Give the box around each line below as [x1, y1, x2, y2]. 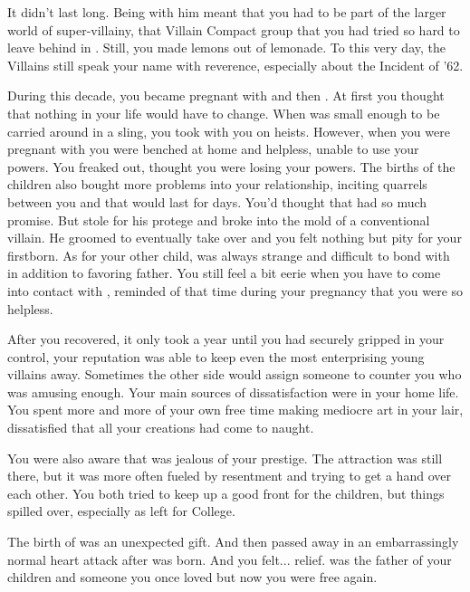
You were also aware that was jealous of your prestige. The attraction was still [7, 448, 443, 467]
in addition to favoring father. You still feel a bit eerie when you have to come [7, 263, 441, 282]
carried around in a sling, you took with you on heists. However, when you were [7, 121, 450, 140]
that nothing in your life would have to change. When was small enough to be [7, 103, 440, 122]
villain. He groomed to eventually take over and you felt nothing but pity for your [7, 228, 462, 247]
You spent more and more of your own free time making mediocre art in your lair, [7, 400, 464, 419]
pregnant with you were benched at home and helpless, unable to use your [7, 139, 419, 158]
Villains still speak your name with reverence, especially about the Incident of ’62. [7, 55, 464, 74]
